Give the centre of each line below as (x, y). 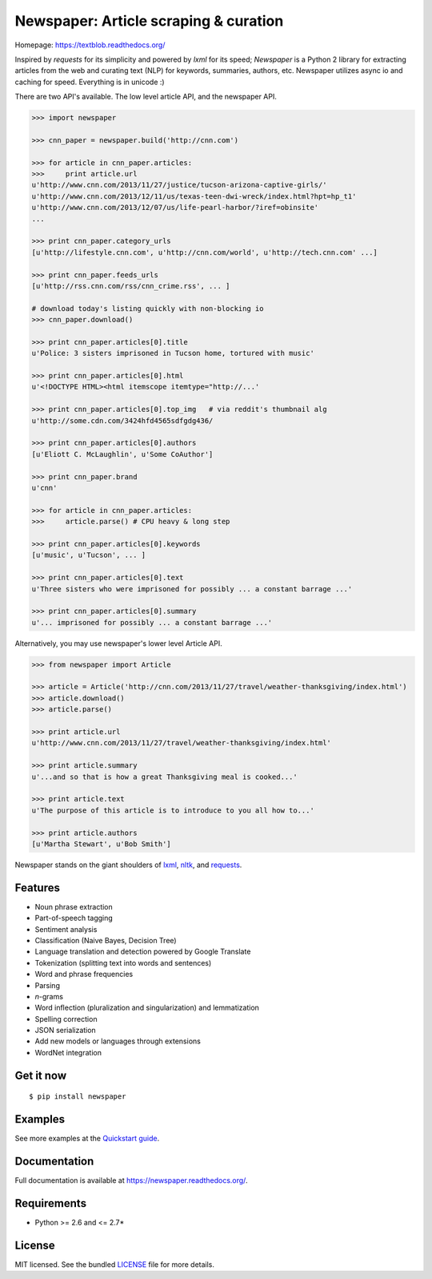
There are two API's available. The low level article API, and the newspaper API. (146, 97)
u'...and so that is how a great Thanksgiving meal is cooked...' (164, 777)
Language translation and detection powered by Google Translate (143, 952)
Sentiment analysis (66, 929)
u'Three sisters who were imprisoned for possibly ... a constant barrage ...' (192, 589)
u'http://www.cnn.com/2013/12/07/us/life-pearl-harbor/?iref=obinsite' (175, 208)
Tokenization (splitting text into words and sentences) (123, 962)
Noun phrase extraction (74, 906)
